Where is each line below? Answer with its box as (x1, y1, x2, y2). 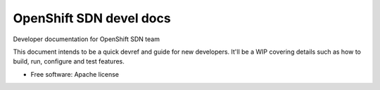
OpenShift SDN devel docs (13, 10, 172, 26)
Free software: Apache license (30, 70, 120, 78)
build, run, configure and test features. (13, 57, 125, 66)
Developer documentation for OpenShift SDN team (13, 35, 160, 43)
